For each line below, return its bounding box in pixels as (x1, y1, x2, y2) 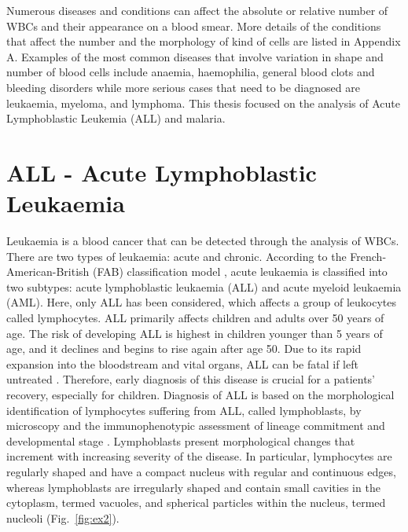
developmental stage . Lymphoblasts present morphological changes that (6, 432, 355, 449)
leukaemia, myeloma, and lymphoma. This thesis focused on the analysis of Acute (6, 94, 400, 111)
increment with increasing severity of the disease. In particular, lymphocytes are (6, 448, 392, 464)
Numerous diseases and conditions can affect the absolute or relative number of (6, 2, 388, 18)
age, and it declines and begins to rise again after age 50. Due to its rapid (6, 340, 362, 357)
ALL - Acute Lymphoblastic (6, 156, 317, 188)
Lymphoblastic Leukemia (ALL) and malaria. (6, 110, 226, 127)
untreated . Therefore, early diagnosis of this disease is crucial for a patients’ (6, 371, 375, 387)
